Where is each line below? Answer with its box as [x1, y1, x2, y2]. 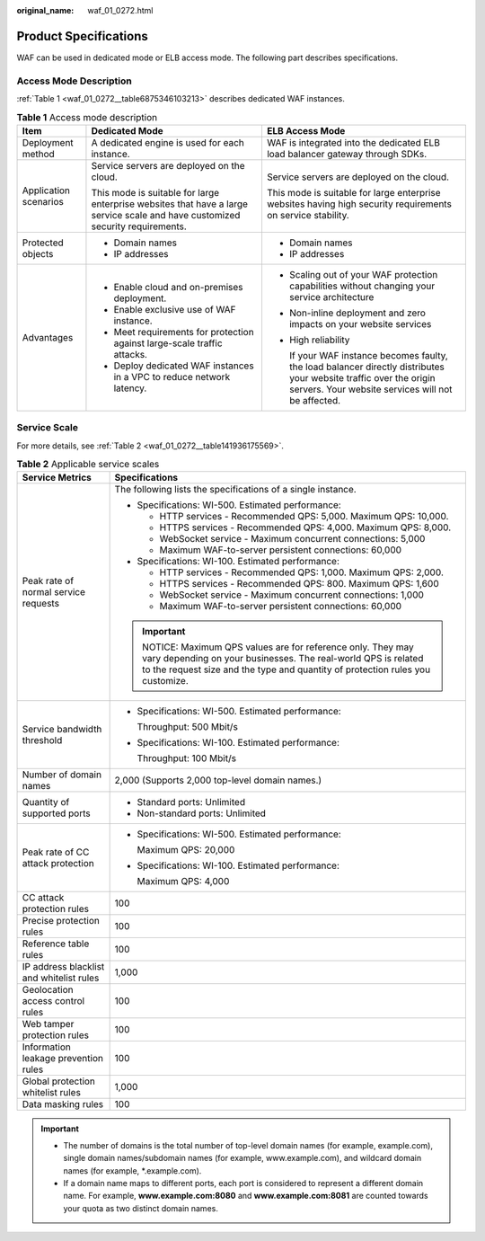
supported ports [22, 807, 91, 820]
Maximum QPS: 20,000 [137, 844, 235, 856]
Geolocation [22, 984, 74, 997]
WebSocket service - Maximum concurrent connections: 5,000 [159, 533, 426, 545]
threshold [22, 734, 63, 747]
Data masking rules [22, 1098, 104, 1111]
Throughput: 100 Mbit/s [137, 752, 237, 765]
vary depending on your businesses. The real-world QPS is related [142, 652, 424, 665]
